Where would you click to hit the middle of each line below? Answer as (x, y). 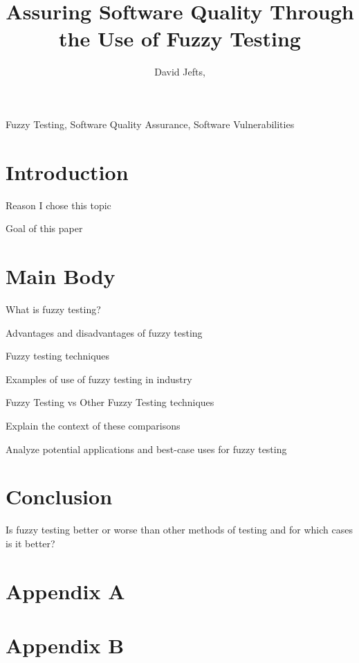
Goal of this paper (44, 228)
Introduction (67, 171)
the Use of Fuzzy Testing (180, 38)
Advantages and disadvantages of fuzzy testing (104, 332)
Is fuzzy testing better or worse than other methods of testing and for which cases (179, 530)
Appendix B (65, 645)
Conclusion (59, 496)
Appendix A (65, 591)
